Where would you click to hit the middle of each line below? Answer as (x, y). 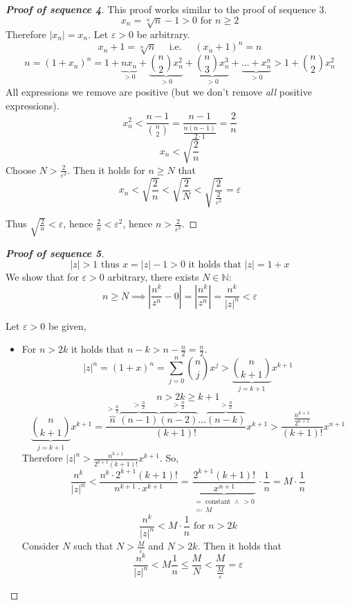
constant (218, 501)
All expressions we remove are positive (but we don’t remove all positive (159, 91)
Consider (40, 546)
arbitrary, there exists (153, 277)
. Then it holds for (106, 169)
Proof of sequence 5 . (55, 253)
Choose (21, 169)
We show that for (42, 277)
